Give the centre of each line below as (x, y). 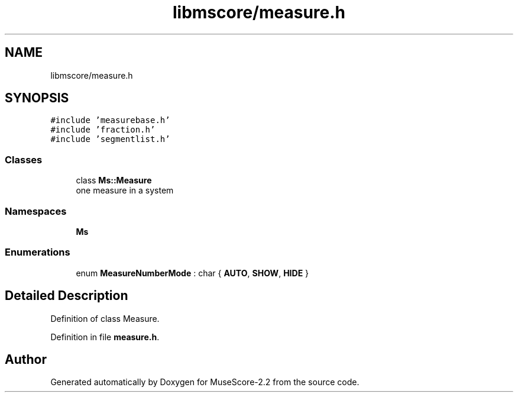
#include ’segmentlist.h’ (110, 139)
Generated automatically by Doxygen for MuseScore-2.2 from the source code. (205, 382)
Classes (24, 159)
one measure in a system (125, 191)
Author (26, 359)
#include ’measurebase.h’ (110, 120)
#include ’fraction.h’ (103, 130)
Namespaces (36, 211)
